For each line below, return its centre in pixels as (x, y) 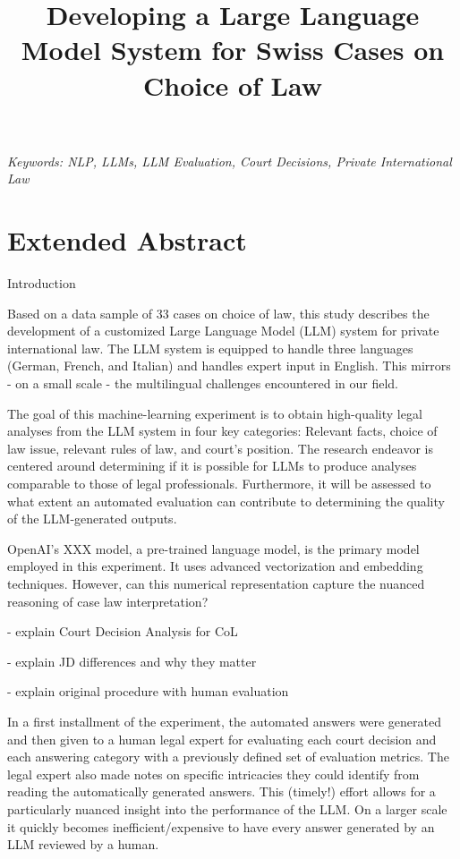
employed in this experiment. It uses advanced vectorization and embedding (215, 566)
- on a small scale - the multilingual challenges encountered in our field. (203, 383)
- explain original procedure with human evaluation (148, 691)
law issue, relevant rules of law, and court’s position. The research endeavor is (220, 448)
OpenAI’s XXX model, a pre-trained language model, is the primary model (213, 548)
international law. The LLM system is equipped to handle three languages (210, 348)
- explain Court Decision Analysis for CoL (123, 631)
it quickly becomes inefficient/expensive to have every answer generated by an (221, 826)
